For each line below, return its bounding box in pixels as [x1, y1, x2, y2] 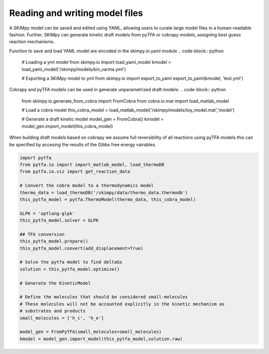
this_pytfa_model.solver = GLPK [19, 218, 99, 224]
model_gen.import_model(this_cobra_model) [21, 123, 113, 129]
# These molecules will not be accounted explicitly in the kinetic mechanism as [19, 301, 225, 307]
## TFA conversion [19, 232, 65, 237]
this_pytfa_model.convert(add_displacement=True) [19, 245, 143, 251]
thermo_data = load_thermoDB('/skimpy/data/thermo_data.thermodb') [19, 190, 188, 195]
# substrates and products [19, 308, 86, 314]
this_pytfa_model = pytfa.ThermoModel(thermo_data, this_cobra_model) [19, 197, 196, 202]
